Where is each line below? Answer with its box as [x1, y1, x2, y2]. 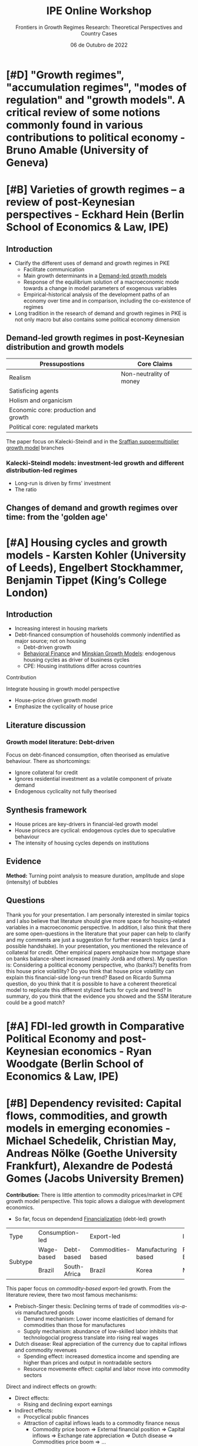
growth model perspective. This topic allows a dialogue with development [6, 1197, 185, 1204]
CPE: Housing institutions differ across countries [23, 662, 141, 670]
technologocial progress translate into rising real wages [23, 1334, 159, 1341]
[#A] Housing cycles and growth [6, 535, 168, 549]
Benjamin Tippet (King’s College [6, 573, 167, 587]
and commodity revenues [14, 1346, 77, 1353]
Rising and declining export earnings [23, 1401, 113, 1408]
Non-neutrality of [120, 370, 170, 378]
